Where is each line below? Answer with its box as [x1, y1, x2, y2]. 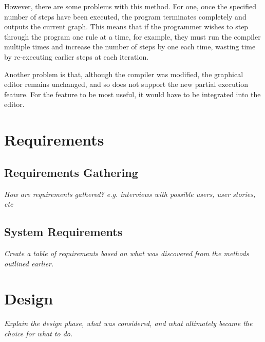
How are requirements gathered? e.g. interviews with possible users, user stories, [4, 188, 256, 199]
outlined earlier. [4, 258, 54, 268]
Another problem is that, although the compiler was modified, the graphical [4, 68, 243, 79]
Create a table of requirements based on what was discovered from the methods [4, 247, 249, 258]
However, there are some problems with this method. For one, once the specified [4, 1, 257, 11]
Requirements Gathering [4, 164, 138, 180]
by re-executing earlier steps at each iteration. [4, 51, 149, 62]
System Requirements [4, 224, 123, 240]
